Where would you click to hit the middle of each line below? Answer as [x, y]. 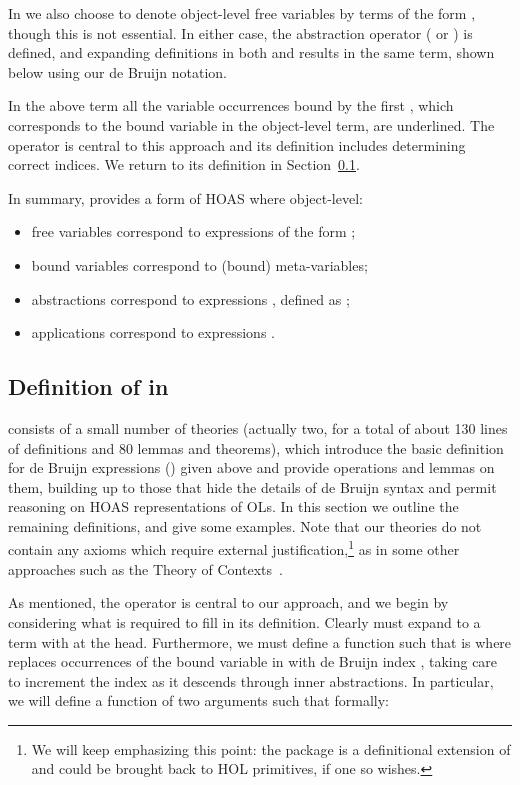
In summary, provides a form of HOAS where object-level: [185, 197]
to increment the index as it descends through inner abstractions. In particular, [251, 680]
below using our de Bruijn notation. [117, 71]
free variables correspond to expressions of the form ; [193, 231]
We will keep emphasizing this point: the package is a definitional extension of [271, 748]
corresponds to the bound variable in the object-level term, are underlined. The [251, 124]
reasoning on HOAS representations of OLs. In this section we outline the [233, 506]
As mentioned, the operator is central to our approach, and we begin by [228, 602]
